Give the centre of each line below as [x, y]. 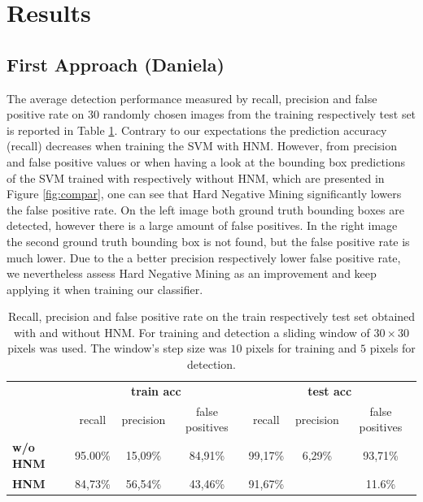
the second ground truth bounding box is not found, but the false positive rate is [208, 241]
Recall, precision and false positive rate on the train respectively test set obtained [211, 316]
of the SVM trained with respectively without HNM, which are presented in [196, 177]
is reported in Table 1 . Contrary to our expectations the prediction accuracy [197, 130]
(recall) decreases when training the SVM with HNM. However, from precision [202, 146]
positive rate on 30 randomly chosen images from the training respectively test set [211, 114]
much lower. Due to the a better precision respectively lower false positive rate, [204, 257]
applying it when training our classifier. [105, 289]
